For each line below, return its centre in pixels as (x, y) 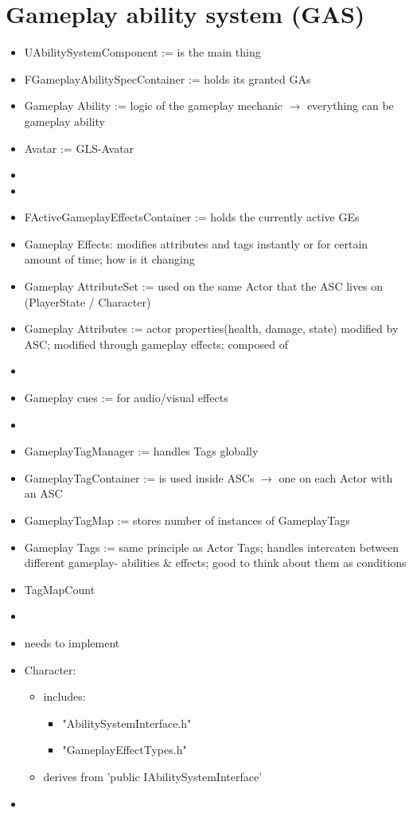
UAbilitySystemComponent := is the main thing (142, 52)
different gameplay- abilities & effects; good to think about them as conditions (215, 563)
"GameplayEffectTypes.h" (125, 750)
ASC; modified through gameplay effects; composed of (156, 344)
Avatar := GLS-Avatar (79, 148)
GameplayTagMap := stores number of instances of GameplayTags (187, 520)
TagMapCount (60, 589)
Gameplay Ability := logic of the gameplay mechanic (153, 106)
